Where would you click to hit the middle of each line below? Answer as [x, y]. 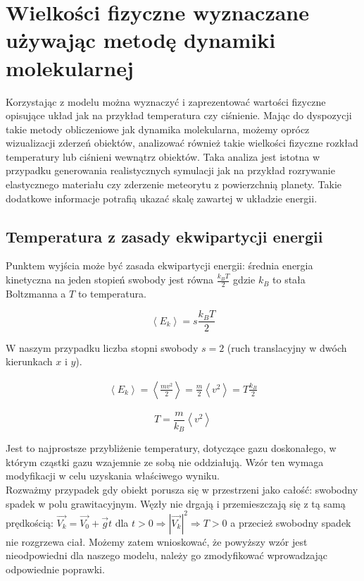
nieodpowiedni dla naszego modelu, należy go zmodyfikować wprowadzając [167, 555]
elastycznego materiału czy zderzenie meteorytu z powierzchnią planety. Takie [174, 184]
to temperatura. [112, 293]
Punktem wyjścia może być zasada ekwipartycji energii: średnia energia [159, 265]
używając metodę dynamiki [141, 40]
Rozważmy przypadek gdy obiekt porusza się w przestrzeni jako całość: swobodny [182, 490]
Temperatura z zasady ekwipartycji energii [164, 236]
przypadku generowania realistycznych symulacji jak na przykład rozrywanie [170, 170]
